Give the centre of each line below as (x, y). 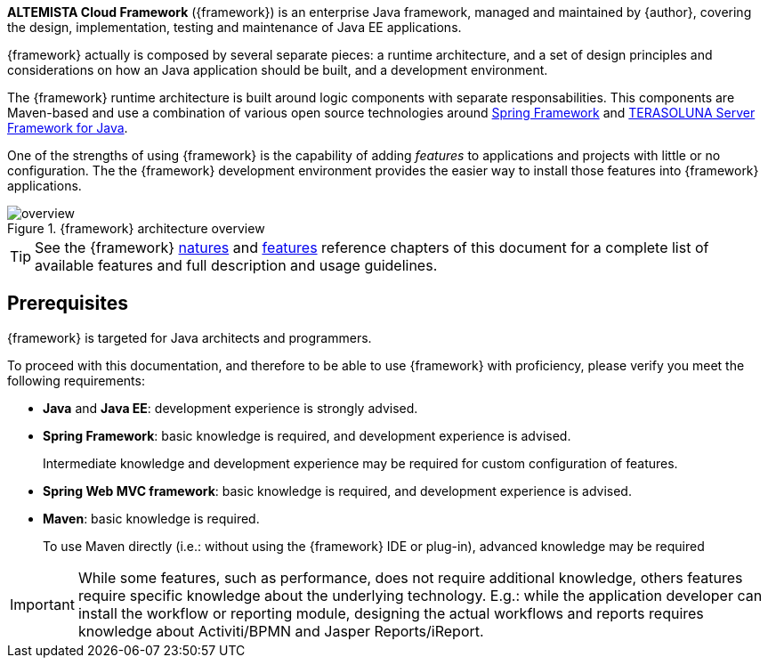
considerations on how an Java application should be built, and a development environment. (278, 70)
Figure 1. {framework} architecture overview (136, 228)
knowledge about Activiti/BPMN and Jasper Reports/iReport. (281, 631)
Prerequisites (68, 304)
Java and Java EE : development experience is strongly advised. (230, 408)
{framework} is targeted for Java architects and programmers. (190, 337)
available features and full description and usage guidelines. (236, 265)
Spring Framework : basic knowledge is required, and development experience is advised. (307, 435)
